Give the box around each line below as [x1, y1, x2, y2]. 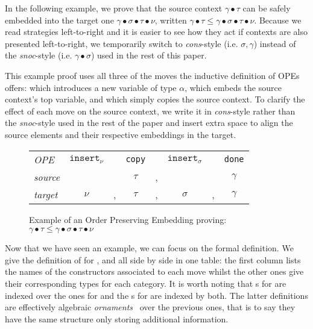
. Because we [254, 13, 302, 26]
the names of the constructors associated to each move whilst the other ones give [5, 265, 304, 278]
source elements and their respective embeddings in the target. [5, 128, 236, 140]
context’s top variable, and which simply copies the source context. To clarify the [5, 93, 305, 105]
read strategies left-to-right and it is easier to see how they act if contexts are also [5, 25, 308, 38]
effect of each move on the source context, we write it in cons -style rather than [5, 104, 296, 117]
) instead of [253, 37, 296, 49]
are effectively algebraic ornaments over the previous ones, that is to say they [5, 301, 296, 313]
